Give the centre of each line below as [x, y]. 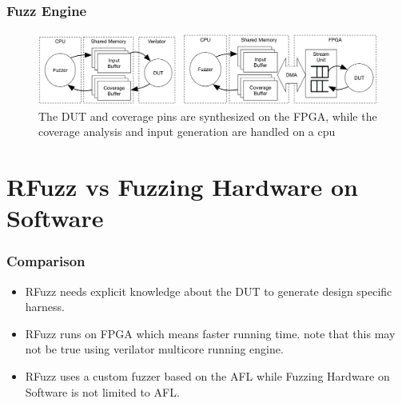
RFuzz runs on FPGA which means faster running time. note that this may [210, 333]
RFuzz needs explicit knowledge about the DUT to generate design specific [209, 291]
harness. [45, 307]
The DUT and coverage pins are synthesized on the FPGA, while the [208, 116]
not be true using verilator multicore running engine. [154, 349]
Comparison [46, 261]
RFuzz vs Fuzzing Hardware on [182, 187]
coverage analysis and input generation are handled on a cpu [187, 132]
